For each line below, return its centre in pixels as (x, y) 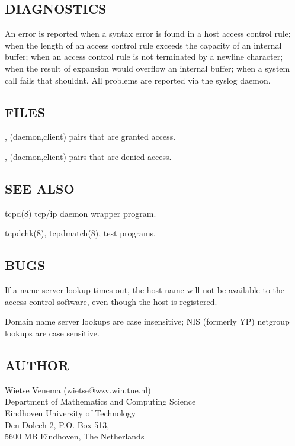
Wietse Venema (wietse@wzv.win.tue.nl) (78, 389)
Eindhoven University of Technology (70, 413)
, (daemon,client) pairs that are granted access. (90, 137)
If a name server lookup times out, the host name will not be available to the (145, 290)
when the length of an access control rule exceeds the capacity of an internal (143, 45)
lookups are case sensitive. (52, 333)
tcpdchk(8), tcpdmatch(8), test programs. (80, 233)
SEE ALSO (40, 188)
